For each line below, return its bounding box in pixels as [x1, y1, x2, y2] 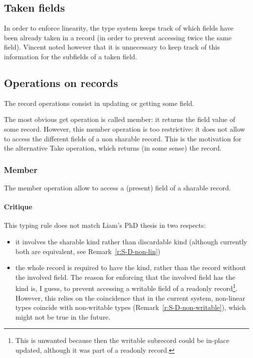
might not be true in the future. [15, 311, 110, 322]
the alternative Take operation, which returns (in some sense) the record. [4, 143, 222, 153]
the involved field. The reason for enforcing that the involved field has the [15, 272, 235, 282]
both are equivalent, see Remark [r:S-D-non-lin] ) [15, 246, 161, 256]
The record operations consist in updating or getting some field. [4, 98, 194, 108]
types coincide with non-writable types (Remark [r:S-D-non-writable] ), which [15, 302, 246, 312]
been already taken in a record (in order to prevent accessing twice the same [4, 32, 232, 42]
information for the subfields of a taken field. [4, 51, 137, 61]
